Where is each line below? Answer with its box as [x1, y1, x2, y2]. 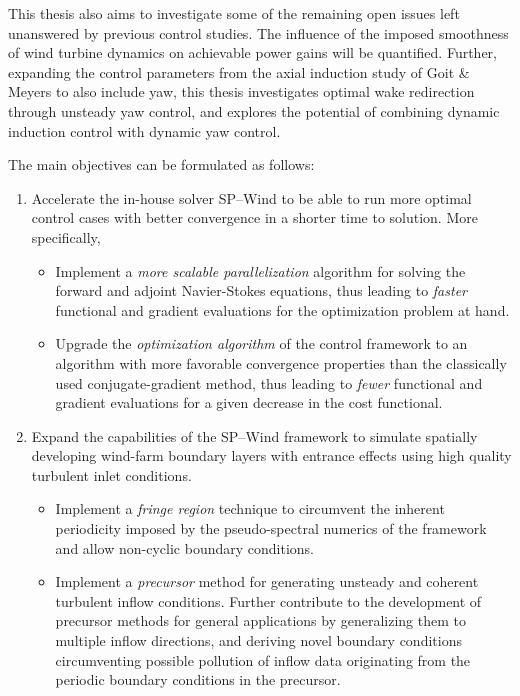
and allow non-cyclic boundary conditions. [55, 537, 314, 558]
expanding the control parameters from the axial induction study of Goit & [8, 61, 470, 82]
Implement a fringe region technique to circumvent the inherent [55, 498, 445, 519]
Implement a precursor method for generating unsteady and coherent [55, 571, 479, 592]
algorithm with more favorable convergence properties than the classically [55, 352, 507, 373]
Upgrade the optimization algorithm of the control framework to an [55, 333, 468, 354]
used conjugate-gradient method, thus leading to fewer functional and [55, 372, 483, 393]
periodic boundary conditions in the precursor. [55, 669, 341, 690]
